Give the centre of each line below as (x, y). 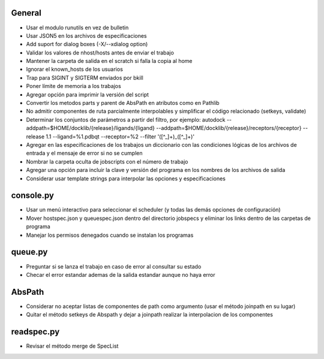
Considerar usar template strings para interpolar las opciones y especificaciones (126, 178)
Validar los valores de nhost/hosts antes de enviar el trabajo (100, 52)
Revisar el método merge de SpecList (72, 346)
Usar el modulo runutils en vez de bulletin (77, 28)
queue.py (29, 252)
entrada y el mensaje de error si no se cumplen (84, 153)
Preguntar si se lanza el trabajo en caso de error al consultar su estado (114, 266)
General (26, 13)
